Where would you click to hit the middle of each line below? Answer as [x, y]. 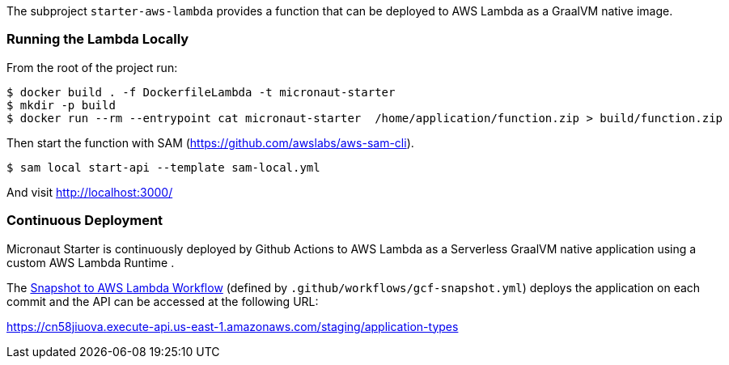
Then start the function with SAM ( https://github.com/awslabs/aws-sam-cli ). [210, 142]
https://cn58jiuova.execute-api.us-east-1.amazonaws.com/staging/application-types [233, 326]
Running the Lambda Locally [98, 39]
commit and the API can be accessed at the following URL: [163, 301]
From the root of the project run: [92, 67]
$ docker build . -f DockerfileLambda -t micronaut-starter [201, 92]
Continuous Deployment [85, 221]
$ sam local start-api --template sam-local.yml [163, 167]
